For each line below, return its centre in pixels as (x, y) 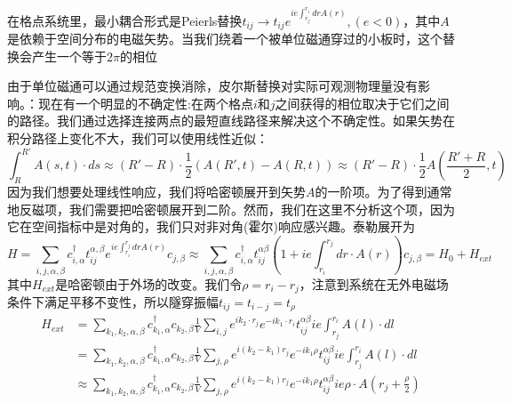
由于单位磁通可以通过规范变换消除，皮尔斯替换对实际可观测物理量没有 (212, 86)
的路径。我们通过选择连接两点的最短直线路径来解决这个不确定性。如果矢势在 (231, 121)
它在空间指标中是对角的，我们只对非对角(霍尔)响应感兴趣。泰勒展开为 (211, 226)
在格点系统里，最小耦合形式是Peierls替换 (125, 20)
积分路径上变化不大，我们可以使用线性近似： (138, 138)
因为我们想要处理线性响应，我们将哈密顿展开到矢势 (156, 191)
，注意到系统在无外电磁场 (374, 283)
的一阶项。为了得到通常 (383, 191)
